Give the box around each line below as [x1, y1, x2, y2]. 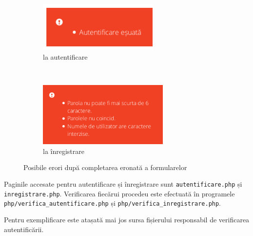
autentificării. [4, 224, 44, 234]
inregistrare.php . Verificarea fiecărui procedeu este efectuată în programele [4, 188, 235, 198]
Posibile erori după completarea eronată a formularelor [23, 162, 187, 172]
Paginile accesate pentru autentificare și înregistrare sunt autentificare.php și [4, 178, 242, 189]
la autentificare [43, 52, 88, 62]
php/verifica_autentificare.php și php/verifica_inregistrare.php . [4, 198, 221, 208]
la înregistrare [43, 146, 84, 156]
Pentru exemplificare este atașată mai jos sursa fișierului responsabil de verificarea [4, 214, 250, 224]
